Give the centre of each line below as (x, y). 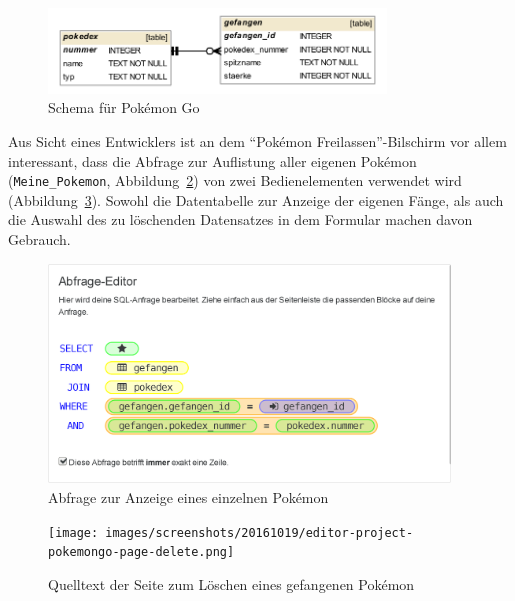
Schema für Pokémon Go (124, 107)
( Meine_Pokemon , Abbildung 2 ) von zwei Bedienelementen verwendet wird (235, 180)
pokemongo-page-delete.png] (141, 552)
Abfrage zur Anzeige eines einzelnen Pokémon (188, 497)
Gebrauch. (39, 238)
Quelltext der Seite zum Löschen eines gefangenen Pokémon (231, 583)
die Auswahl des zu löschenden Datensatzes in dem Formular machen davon (240, 219)
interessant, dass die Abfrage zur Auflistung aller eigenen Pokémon (212, 160)
